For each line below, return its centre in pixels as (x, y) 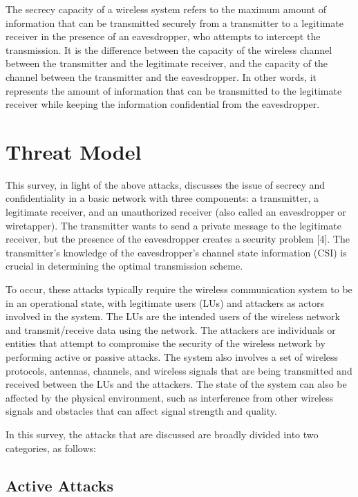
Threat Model (74, 151)
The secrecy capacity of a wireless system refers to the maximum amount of (166, 9)
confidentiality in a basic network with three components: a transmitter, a (162, 198)
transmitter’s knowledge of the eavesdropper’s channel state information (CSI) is (176, 252)
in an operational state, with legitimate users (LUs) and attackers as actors (165, 302)
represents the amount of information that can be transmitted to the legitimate (174, 90)
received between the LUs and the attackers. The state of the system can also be (176, 384)
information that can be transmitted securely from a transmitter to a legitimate (175, 22)
